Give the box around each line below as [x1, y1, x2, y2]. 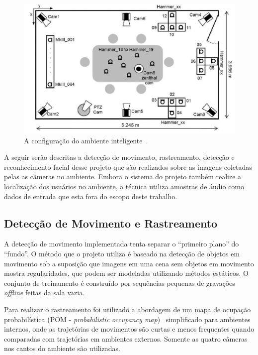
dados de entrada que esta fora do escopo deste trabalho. [4, 191, 177, 201]
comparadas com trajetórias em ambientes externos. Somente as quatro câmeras [4, 333, 248, 344]
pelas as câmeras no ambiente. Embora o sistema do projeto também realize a [4, 171, 242, 182]
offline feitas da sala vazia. [4, 287, 85, 298]
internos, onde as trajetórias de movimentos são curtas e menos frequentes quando [4, 324, 255, 334]
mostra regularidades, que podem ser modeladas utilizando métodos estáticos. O [4, 268, 249, 278]
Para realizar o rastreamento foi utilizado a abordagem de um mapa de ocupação [4, 304, 251, 314]
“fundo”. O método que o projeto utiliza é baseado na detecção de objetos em [4, 248, 240, 258]
